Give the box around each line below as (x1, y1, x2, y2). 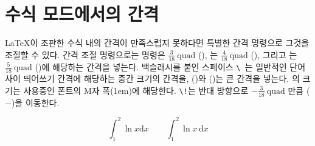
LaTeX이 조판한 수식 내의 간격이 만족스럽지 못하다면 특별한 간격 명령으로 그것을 (5, 36, 310, 49)
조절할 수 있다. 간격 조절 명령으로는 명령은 (5, 48, 165, 61)
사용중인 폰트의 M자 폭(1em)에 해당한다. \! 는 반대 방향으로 (23, 84, 249, 96)
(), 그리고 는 (251, 48, 297, 61)
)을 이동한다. (11, 96, 60, 108)
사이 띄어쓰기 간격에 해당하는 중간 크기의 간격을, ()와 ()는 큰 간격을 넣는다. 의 (5, 72, 300, 85)
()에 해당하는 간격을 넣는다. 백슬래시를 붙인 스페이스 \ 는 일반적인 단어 (35, 60, 306, 73)
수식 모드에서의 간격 (5, 1, 159, 26)
